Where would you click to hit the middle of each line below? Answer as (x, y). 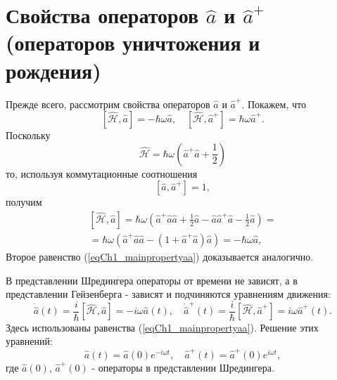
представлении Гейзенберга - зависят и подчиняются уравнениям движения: (168, 294)
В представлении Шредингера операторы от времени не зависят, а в (152, 280)
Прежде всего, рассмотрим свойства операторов (108, 104)
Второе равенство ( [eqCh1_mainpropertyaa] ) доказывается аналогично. (160, 256)
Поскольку (28, 135)
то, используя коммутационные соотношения (102, 173)
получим (24, 202)
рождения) (53, 70)
